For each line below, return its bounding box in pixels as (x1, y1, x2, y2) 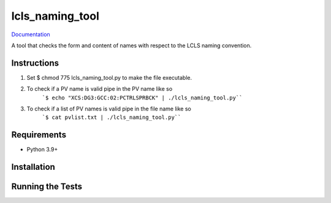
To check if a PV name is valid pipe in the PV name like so (26, 85, 173, 93)
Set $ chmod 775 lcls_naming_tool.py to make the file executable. (26, 74, 192, 81)
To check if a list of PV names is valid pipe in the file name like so (26, 105, 191, 113)
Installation (11, 162, 55, 172)
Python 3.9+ (26, 146, 58, 153)
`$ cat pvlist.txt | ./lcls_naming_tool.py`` (42, 114, 181, 121)
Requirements (11, 129, 67, 140)
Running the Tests (11, 182, 83, 192)
